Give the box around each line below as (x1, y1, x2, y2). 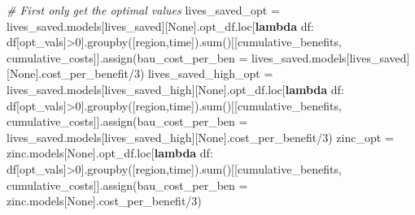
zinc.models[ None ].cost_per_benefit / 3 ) (7, 192, 202, 209)
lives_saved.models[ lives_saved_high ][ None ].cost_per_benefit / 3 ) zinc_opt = (7, 128, 394, 145)
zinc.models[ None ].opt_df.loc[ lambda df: (7, 144, 213, 161)
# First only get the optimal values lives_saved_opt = (7, 2, 280, 18)
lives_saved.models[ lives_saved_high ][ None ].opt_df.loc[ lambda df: (7, 80, 344, 97)
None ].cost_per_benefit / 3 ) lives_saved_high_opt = (9, 65, 273, 82)
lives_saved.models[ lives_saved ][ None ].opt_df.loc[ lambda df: (7, 17, 314, 34)
